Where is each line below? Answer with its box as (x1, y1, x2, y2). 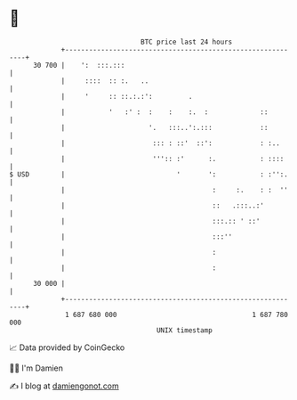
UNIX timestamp (156, 325, 213, 335)
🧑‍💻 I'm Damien (9, 363, 64, 373)
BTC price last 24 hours (140, 37, 233, 46)
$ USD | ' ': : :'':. (9, 169, 289, 179)
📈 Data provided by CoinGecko (9, 342, 125, 353)
